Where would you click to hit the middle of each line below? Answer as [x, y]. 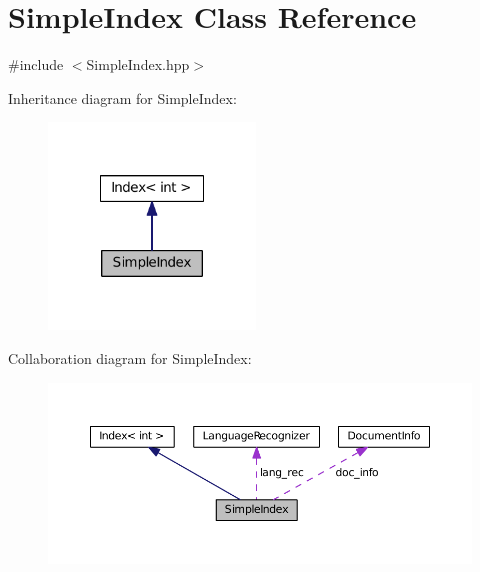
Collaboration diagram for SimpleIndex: [130, 357]
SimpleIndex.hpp [138, 64]
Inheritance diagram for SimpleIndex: [122, 97]
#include [36, 64]
